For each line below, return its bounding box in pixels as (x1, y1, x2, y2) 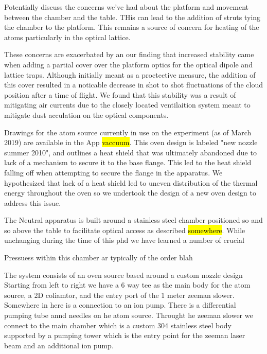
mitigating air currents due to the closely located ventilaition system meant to (4, 99, 251, 110)
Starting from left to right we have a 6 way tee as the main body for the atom (4, 279, 251, 290)
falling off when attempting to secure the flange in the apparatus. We (4, 167, 223, 178)
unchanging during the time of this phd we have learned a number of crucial (4, 235, 244, 245)
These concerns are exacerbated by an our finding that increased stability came (4, 49, 254, 60)
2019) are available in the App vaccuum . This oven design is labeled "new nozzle (4, 137, 258, 148)
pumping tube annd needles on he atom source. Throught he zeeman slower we (4, 310, 253, 321)
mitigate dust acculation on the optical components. (4, 109, 169, 120)
